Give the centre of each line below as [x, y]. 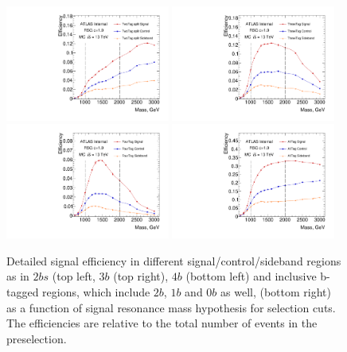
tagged [23, 292]
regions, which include [96, 292]
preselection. [37, 338]
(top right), [141, 276]
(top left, [74, 276]
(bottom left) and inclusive [251, 276]
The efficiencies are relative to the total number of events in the [162, 323]
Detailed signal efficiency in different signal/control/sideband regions [174, 260]
